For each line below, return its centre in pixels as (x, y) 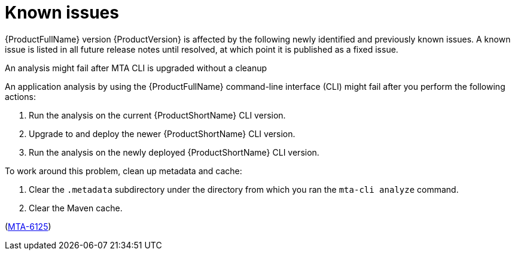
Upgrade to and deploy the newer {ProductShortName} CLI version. (162, 133)
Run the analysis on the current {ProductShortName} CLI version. (157, 115)
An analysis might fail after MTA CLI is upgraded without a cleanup (136, 68)
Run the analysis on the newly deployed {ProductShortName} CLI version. (174, 152)
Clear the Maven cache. (76, 208)
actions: (20, 96)
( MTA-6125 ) (28, 226)
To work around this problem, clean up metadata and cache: (124, 171)
